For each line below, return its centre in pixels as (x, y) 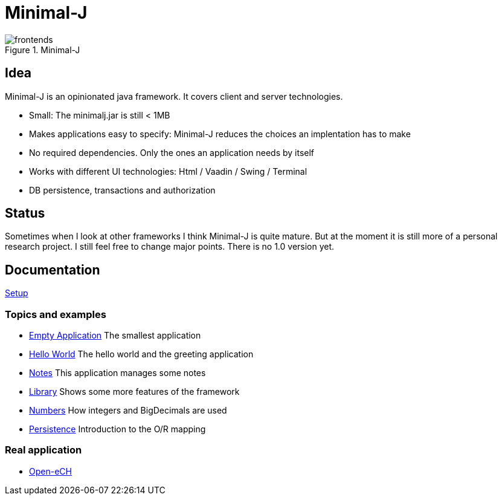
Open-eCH (50, 471)
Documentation (53, 270)
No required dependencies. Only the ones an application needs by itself (172, 152)
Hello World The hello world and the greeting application (141, 354)
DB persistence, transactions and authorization (122, 190)
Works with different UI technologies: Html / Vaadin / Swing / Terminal (168, 171)
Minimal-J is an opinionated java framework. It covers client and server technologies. (174, 96)
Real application (43, 450)
